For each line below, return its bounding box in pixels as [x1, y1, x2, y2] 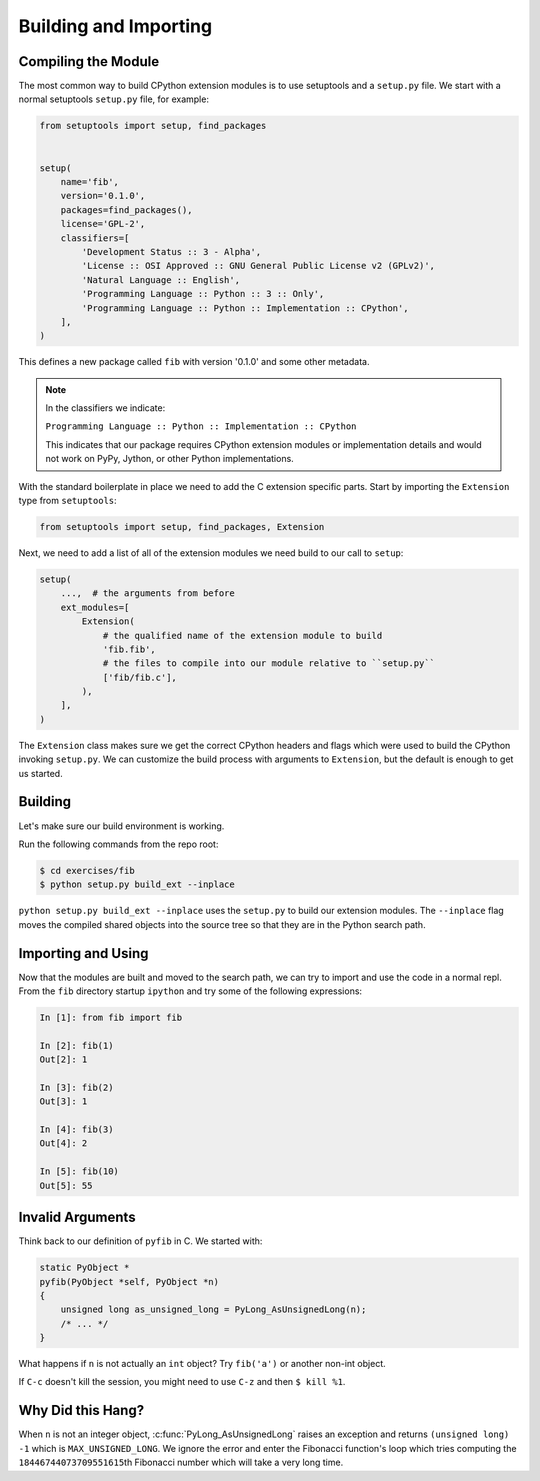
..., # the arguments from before [60, 588, 235, 599]
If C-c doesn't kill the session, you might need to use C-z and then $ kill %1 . [18, 1376, 346, 1388]
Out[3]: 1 [39, 1096, 88, 1107]
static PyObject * [39, 1262, 130, 1274]
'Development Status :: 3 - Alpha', [81, 246, 262, 257]
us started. [18, 767, 64, 779]
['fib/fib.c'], [102, 671, 177, 683]
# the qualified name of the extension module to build [102, 630, 383, 641]
